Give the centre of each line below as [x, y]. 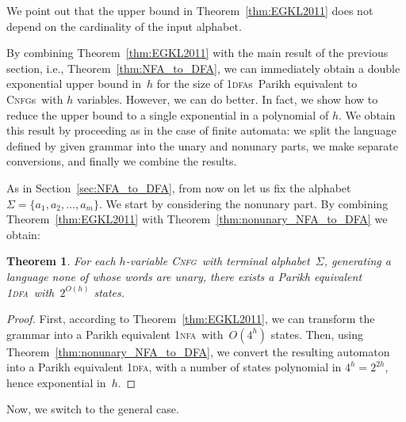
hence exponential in [56, 382]
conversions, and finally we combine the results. [122, 161]
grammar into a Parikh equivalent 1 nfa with [115, 334]
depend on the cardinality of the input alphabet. [124, 26]
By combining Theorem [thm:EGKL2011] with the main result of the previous [197, 53]
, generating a [357, 261]
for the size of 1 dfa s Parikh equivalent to [257, 84]
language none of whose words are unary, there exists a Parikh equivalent [184, 276]
